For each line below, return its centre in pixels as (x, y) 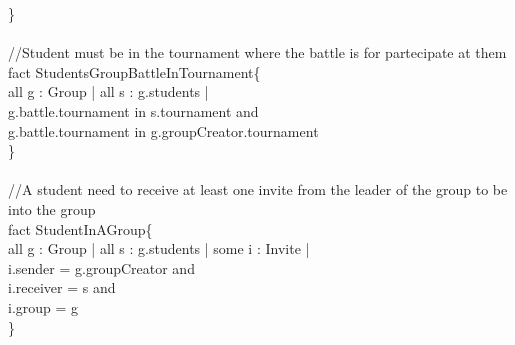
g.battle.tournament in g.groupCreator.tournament (163, 130)
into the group (52, 208)
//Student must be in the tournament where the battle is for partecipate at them (257, 52)
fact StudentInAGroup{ (80, 228)
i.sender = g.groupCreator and (101, 267)
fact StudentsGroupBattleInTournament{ (134, 71)
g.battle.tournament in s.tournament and (133, 110)
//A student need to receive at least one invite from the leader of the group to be (258, 189)
